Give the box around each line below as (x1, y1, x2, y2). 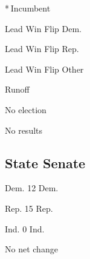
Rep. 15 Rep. (5, 202, 53, 214)
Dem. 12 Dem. (5, 182, 59, 194)
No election (5, 103, 47, 116)
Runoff (5, 83, 30, 96)
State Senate (5, 153, 86, 172)
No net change (5, 243, 58, 255)
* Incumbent (5, 2, 51, 14)
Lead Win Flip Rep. (5, 42, 79, 55)
